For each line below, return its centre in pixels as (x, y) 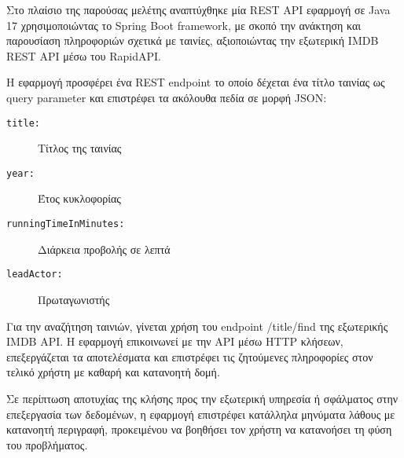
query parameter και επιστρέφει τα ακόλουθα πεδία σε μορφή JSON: (167, 97)
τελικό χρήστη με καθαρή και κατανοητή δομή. (113, 372)
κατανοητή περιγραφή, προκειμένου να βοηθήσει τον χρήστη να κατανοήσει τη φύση (199, 429)
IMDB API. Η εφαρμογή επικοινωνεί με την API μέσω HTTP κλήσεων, (175, 341)
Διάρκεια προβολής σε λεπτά (104, 249)
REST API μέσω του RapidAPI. (84, 55)
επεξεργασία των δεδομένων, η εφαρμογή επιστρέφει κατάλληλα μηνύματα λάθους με (201, 414)
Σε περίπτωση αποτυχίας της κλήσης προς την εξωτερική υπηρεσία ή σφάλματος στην (202, 398)
